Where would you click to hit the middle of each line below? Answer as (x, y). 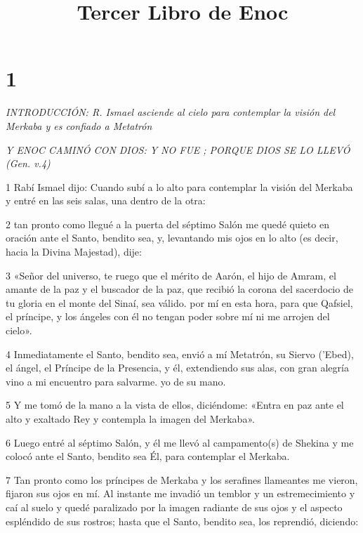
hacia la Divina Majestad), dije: (74, 252)
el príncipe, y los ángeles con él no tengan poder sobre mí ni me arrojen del (168, 316)
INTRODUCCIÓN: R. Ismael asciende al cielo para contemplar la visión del (171, 112)
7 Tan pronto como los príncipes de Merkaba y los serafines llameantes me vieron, (182, 479)
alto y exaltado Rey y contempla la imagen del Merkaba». (130, 419)
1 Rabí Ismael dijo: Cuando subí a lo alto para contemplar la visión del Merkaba (179, 186)
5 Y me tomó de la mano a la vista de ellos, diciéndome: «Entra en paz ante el (175, 405)
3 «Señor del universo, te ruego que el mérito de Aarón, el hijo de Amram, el (171, 275)
